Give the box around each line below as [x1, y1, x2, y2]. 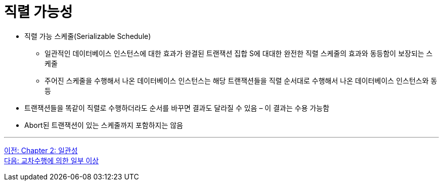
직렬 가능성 [4, 4, 73, 21]
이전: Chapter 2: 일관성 [4, 146, 78, 155]
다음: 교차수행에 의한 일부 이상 [4, 156, 99, 165]
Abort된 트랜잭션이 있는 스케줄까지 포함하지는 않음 [24, 120, 183, 129]
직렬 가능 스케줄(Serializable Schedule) [24, 31, 151, 40]
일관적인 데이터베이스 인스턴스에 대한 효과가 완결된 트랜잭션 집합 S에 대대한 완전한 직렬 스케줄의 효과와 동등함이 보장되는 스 [45, 49, 433, 58]
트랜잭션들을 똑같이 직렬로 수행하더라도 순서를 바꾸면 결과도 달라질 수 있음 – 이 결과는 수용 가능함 [24, 103, 330, 112]
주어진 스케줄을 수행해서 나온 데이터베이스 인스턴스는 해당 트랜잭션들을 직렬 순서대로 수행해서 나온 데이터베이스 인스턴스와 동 [45, 76, 437, 85]
